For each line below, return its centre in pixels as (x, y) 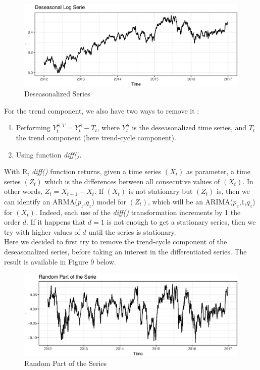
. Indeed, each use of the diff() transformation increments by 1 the (138, 212)
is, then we (233, 191)
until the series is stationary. (132, 231)
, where (109, 127)
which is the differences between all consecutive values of (132, 181)
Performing (33, 127)
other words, (23, 191)
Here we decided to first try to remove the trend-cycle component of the (116, 242)
